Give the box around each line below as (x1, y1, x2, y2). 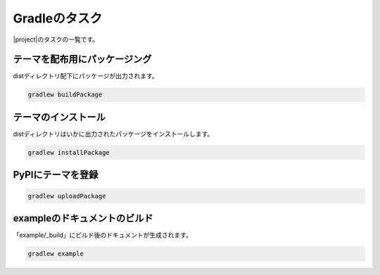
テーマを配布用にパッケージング (13, 53, 152, 65)
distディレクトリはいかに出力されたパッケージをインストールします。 (13, 129, 214, 138)
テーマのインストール (13, 111, 106, 123)
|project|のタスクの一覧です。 (13, 35, 99, 44)
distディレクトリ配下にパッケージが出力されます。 (13, 72, 158, 80)
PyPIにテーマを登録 (13, 169, 99, 181)
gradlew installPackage (27, 148, 110, 156)
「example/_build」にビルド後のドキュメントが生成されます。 (13, 231, 193, 239)
